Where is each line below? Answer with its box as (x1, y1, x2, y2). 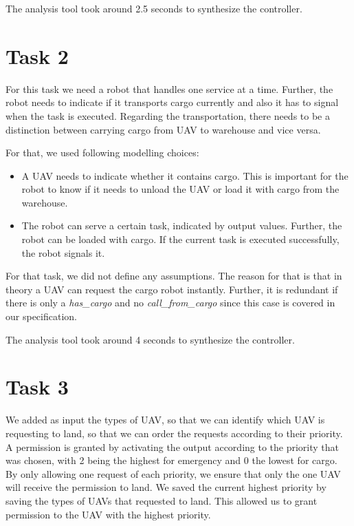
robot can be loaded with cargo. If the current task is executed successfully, (21, 232, 340, 246)
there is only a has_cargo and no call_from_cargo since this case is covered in (5, 295, 335, 310)
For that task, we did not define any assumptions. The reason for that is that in (5, 269, 342, 283)
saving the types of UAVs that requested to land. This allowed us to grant (5, 493, 318, 507)
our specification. (5, 309, 77, 324)
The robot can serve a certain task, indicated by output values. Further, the (21, 218, 342, 233)
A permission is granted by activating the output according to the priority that (5, 439, 340, 454)
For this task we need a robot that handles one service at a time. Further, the (5, 81, 333, 96)
